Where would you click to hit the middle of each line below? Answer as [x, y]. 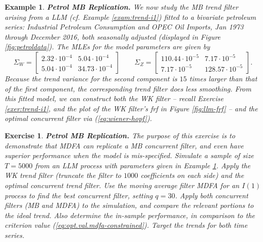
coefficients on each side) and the [192, 175]
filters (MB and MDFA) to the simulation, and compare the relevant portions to [129, 205]
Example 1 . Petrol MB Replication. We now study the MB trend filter [122, 7]
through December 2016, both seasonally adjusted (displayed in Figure [113, 36]
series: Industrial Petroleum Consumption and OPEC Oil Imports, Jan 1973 [124, 27]
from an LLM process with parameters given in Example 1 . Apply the [143, 165]
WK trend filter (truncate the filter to [63, 175]
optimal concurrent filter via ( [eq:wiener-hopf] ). [78, 118]
